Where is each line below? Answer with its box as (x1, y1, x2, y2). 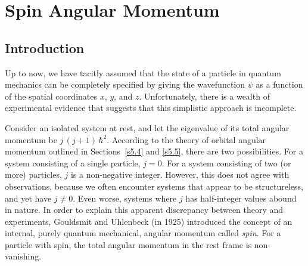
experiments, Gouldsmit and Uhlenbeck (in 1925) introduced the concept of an (5, 215, 293, 227)
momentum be (5, 133, 57, 146)
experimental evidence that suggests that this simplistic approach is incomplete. (5, 101, 297, 114)
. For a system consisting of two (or (161, 156, 291, 169)
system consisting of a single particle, (5, 156, 141, 169)
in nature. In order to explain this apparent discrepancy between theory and (5, 203, 284, 216)
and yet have (5, 191, 52, 204)
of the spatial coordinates (5, 89, 97, 102)
